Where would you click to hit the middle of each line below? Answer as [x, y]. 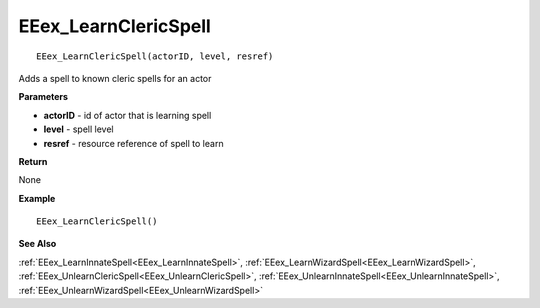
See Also [37, 244]
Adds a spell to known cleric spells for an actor [115, 78]
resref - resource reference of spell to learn [133, 143]
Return [33, 161]
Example [37, 198]
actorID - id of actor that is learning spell [127, 115]
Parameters [43, 97]
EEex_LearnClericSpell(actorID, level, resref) [155, 56]
